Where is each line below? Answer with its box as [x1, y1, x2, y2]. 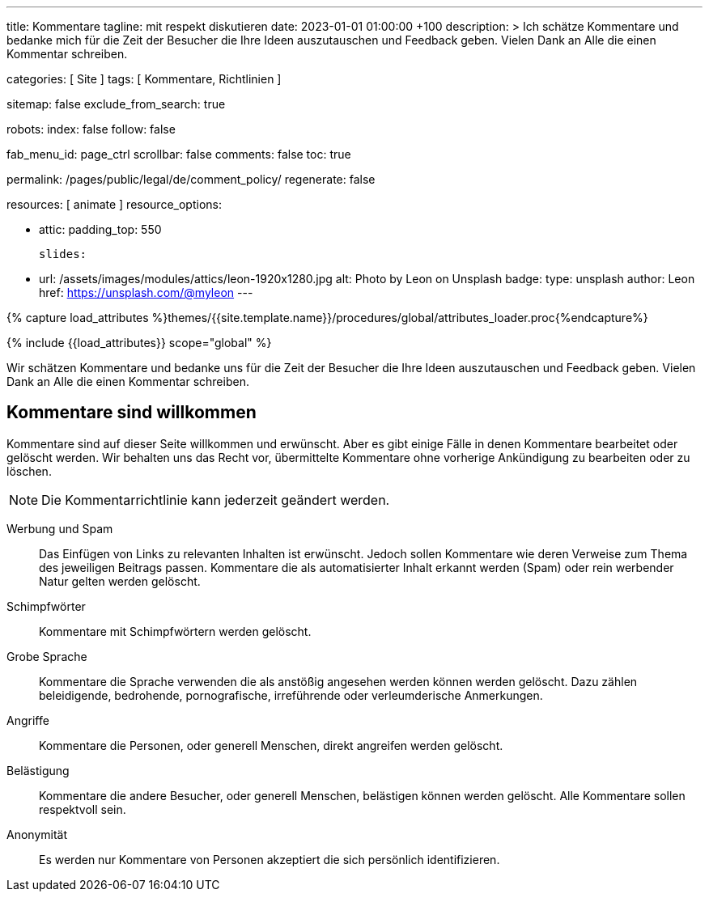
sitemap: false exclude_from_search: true [6, 97, 226, 111]
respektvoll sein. [39, 802, 126, 816]
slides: [39, 248, 87, 261]
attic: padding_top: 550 [39, 222, 162, 236]
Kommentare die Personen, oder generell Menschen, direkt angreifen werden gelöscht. [39, 738, 503, 752]
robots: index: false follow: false [6, 122, 176, 136]
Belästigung [6, 763, 70, 777]
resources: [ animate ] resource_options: [6, 197, 222, 211]
